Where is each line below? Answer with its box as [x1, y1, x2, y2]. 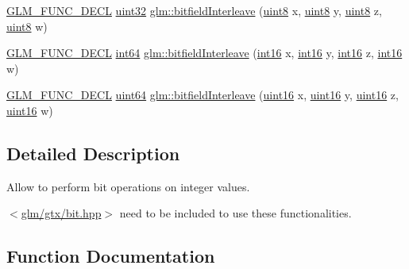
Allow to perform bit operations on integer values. [6, 178, 250, 194]
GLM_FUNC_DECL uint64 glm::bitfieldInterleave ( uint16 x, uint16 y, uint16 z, [6, 86, 399, 103]
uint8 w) [6, 17, 48, 34]
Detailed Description [6, 140, 180, 165]
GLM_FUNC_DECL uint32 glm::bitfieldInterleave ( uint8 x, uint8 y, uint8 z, [6, 2, 382, 18]
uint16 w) [6, 102, 53, 118]
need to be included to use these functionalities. [119, 205, 352, 221]
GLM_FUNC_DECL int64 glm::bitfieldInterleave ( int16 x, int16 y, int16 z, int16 [6, 44, 403, 61]
